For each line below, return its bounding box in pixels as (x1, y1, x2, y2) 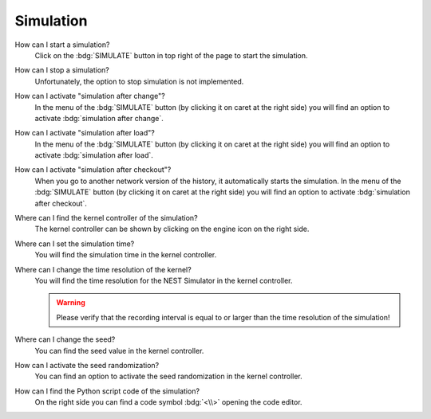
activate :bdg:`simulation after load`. (34, 151, 153, 160)
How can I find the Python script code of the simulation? (14, 386, 200, 396)
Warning (56, 298, 85, 307)
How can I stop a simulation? (14, 65, 109, 75)
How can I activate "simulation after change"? (14, 92, 165, 101)
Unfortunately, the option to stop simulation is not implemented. (34, 76, 244, 86)
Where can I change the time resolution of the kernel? (14, 264, 192, 274)
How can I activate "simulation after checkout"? (14, 165, 172, 174)
